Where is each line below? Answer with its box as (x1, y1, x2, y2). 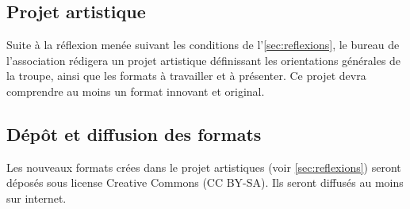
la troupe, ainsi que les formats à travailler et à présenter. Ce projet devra (6, 67, 366, 84)
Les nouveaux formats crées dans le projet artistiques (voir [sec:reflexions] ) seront (6, 158, 401, 175)
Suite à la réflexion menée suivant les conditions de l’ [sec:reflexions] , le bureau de (6, 36, 400, 53)
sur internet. (6, 189, 67, 206)
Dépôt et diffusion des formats (6, 121, 262, 146)
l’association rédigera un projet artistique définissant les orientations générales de (6, 51, 401, 68)
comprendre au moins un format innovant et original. (6, 82, 265, 99)
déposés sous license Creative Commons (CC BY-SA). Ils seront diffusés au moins (6, 174, 404, 191)
